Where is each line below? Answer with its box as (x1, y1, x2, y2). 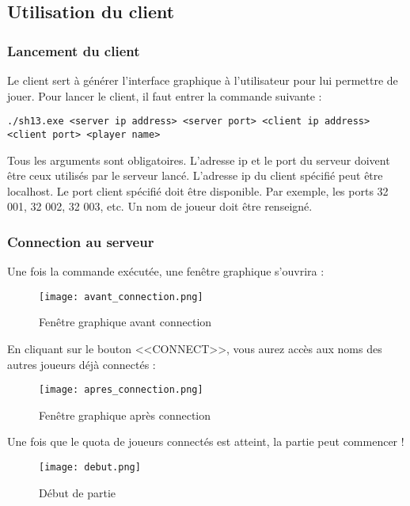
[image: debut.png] (39, 461, 141, 473)
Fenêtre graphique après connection (39, 406, 211, 423)
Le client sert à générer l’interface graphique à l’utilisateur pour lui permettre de (7, 72, 398, 88)
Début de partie (39, 484, 116, 500)
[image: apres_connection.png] (39, 384, 203, 396)
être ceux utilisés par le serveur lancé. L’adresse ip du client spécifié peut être (7, 167, 383, 184)
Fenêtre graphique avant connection (39, 314, 212, 330)
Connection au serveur (7, 231, 154, 251)
